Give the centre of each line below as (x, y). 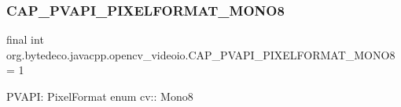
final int (25, 39)
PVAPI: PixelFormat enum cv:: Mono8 (100, 96)
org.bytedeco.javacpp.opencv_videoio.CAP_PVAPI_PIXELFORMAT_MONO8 (201, 54)
